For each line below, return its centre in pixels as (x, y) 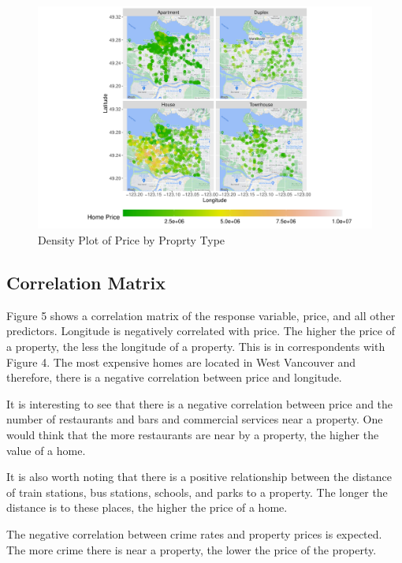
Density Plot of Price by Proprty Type (132, 239)
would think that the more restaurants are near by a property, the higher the (193, 434)
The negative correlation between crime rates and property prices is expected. (194, 533)
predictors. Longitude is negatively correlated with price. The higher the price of (201, 331)
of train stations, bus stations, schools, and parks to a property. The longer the (197, 492)
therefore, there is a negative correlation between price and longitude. (174, 377)
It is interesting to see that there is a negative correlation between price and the (200, 403)
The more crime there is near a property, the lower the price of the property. (192, 549)
